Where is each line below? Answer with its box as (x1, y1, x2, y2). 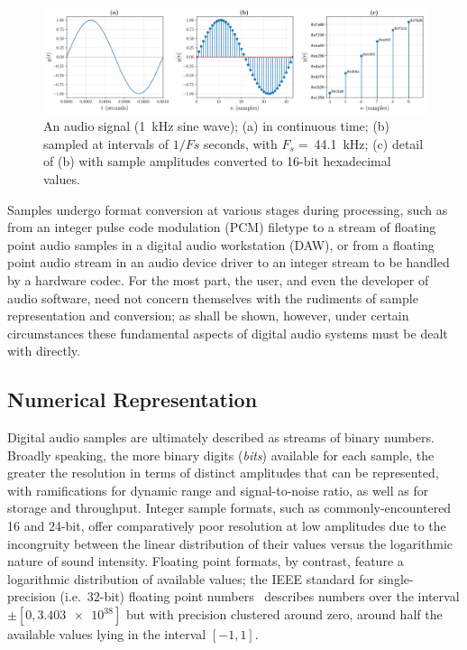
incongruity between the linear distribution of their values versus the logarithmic (7, 534, 453, 552)
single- (378, 569, 414, 588)
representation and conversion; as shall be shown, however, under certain (7, 306, 409, 325)
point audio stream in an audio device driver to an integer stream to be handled (7, 253, 450, 272)
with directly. (7, 341, 80, 360)
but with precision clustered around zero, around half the (125, 605, 443, 624)
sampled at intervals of (43, 134, 169, 153)
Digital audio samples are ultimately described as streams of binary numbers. (7, 428, 435, 447)
